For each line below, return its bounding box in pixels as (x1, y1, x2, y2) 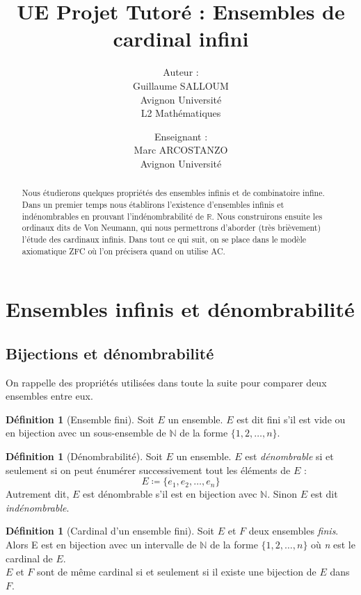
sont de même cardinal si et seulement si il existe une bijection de (37, 564, 316, 579)
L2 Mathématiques (141, 106, 221, 120)
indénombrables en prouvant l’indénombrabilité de (22, 210, 204, 222)
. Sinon (267, 487, 297, 501)
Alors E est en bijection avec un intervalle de (6, 537, 197, 551)
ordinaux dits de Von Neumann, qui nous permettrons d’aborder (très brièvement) (22, 222, 321, 234)
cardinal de (6, 551, 53, 565)
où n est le (311, 537, 355, 551)
